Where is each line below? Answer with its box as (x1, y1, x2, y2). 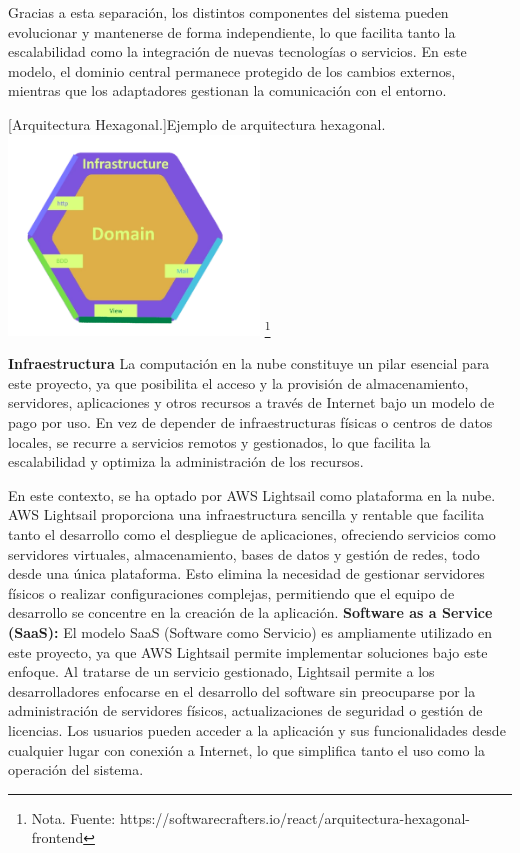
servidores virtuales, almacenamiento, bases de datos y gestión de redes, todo (8, 543, 480, 564)
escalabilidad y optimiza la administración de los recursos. (8, 451, 364, 472)
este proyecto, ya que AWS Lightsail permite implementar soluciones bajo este (8, 641, 488, 662)
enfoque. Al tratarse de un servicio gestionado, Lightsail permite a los (8, 661, 435, 682)
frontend (31, 827, 84, 848)
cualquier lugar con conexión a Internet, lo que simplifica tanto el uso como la (8, 739, 486, 760)
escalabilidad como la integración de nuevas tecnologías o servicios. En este (8, 41, 467, 62)
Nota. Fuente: (31, 807, 116, 828)
